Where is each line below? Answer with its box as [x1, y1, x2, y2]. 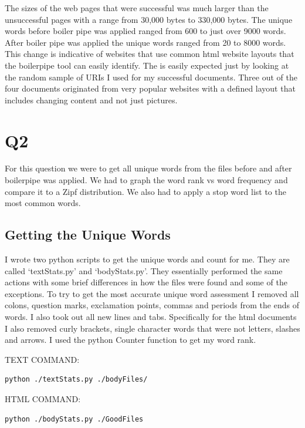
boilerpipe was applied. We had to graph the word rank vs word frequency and [5, 174, 288, 186]
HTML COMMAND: [5, 392, 81, 405]
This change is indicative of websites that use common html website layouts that [5, 48, 294, 60]
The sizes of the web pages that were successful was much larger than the [5, 2, 269, 14]
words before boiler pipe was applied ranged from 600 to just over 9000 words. [5, 25, 286, 37]
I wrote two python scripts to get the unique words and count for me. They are [5, 253, 290, 265]
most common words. [5, 197, 81, 209]
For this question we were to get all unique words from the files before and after [5, 162, 292, 174]
